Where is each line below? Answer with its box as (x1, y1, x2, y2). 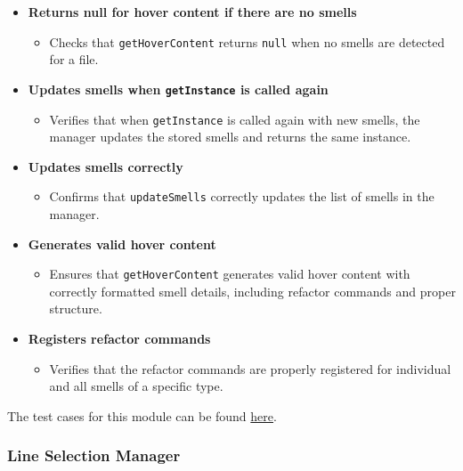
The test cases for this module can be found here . (7, 406, 277, 425)
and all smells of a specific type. (49, 377, 223, 395)
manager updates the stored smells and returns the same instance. (49, 127, 411, 146)
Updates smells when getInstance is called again (28, 79, 329, 98)
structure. (49, 299, 102, 318)
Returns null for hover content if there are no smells (28, 3, 357, 20)
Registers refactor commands (28, 329, 211, 348)
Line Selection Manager (7, 444, 181, 467)
